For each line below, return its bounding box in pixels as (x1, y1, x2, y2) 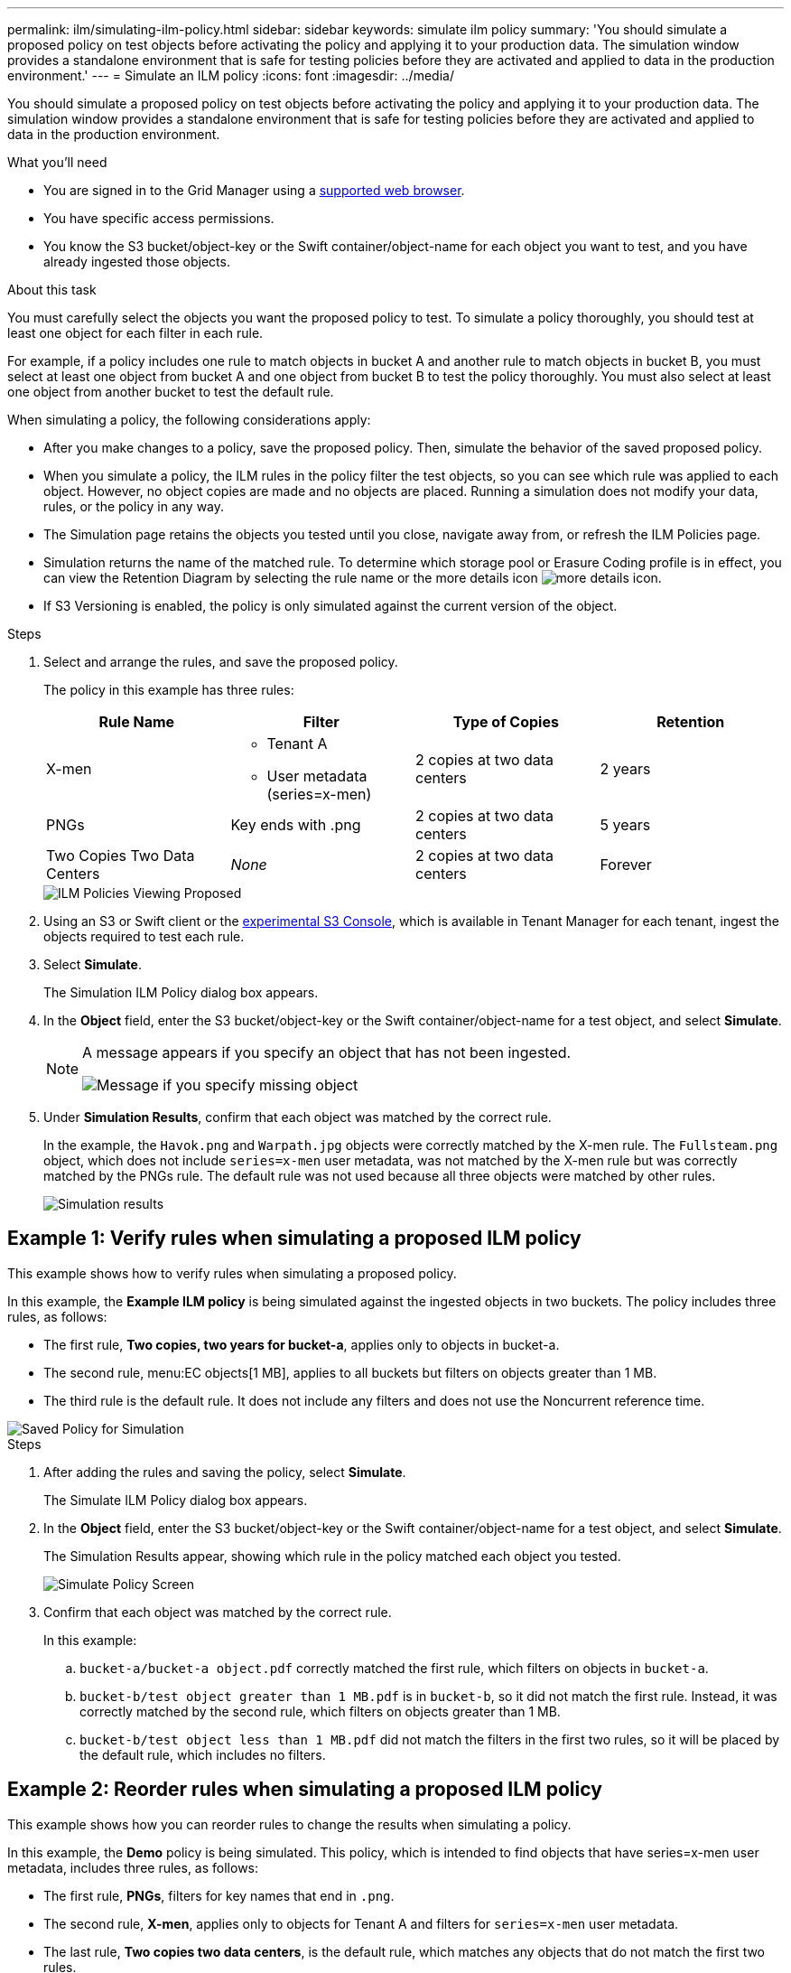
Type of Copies (452, 713, 559, 731)
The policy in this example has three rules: (43, 682, 294, 697)
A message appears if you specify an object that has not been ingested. (82, 1043, 572, 1061)
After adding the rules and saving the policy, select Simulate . (43, 1463, 406, 1480)
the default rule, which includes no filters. (79, 1746, 326, 1763)
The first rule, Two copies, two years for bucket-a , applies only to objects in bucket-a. (43, 1336, 560, 1352)
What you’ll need (7, 154, 107, 170)
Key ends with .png (230, 816, 361, 834)
